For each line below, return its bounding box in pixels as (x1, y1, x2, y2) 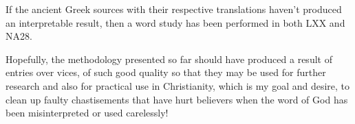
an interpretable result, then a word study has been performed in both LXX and (6, 15, 345, 29)
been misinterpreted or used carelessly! (6, 106, 169, 120)
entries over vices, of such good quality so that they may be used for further (6, 65, 326, 79)
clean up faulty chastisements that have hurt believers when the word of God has (6, 92, 348, 106)
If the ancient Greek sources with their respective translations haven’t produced (6, 2, 342, 16)
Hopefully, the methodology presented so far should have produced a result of (6, 51, 332, 66)
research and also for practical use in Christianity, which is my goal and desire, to (6, 78, 350, 92)
